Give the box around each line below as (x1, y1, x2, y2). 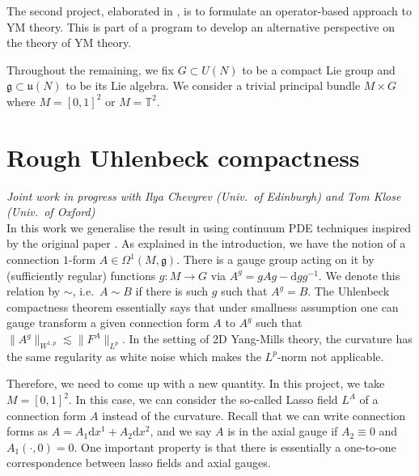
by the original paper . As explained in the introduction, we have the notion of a (6, 235, 406, 252)
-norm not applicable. (277, 347, 384, 364)
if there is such (135, 283, 209, 300)
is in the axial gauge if (227, 423, 338, 440)
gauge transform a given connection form (6, 314, 209, 331)
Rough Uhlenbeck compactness (6, 140, 360, 173)
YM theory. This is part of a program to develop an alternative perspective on (6, 18, 395, 35)
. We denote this (318, 266, 400, 283)
